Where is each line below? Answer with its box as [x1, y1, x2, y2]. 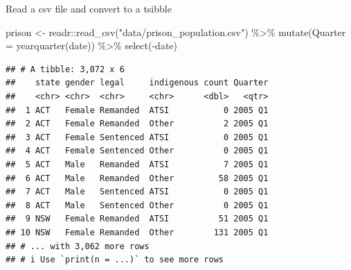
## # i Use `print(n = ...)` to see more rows [6, 255, 224, 265]
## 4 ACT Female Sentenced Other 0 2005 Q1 [6, 146, 269, 156]
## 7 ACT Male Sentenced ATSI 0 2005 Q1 [6, 187, 269, 197]
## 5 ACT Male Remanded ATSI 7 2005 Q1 [6, 159, 269, 169]
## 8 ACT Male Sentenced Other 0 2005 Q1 [6, 200, 269, 210]
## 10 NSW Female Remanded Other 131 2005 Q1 [6, 227, 269, 237]
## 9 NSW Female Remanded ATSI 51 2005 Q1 [6, 214, 269, 224]
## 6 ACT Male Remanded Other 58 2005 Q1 [6, 173, 269, 183]
